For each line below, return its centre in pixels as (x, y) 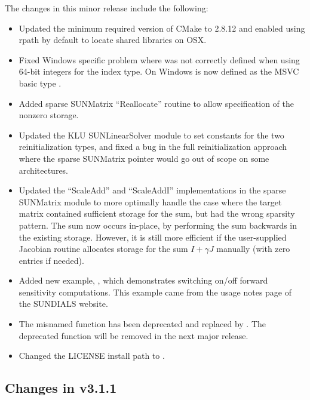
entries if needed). (51, 260)
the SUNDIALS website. (63, 304)
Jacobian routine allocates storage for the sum (103, 249)
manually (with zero (253, 249)
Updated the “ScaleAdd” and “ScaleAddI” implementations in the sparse (152, 190)
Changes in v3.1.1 (61, 388)
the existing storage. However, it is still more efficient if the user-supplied (153, 237)
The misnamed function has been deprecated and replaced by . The (142, 324)
